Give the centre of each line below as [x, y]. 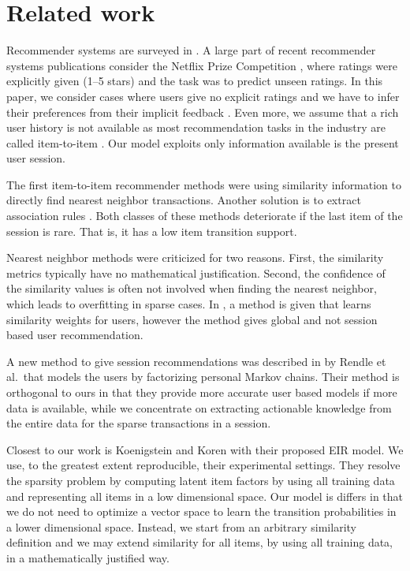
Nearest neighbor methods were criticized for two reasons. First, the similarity [195, 258]
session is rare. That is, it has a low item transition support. [152, 231]
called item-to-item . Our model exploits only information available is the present [203, 142]
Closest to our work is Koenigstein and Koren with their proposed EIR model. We [205, 449]
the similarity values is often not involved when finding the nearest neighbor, [192, 288]
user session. [36, 158]
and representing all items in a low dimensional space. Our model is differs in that [205, 496]
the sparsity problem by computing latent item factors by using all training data [201, 480]
